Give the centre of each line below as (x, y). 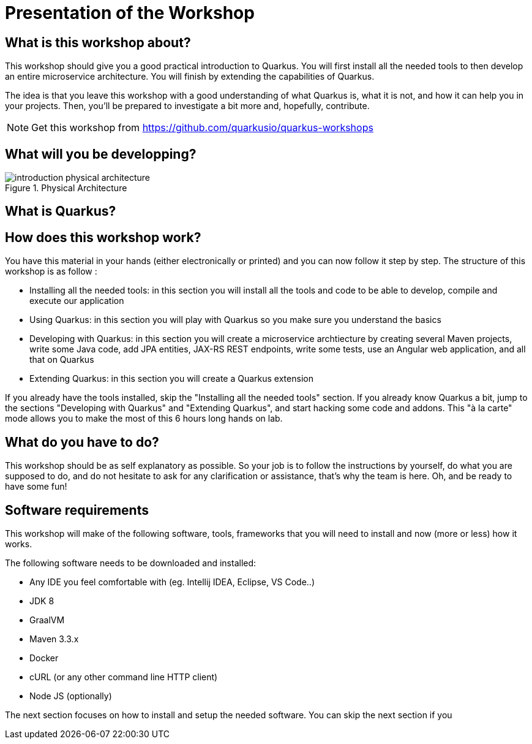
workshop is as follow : (51, 271)
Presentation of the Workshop (130, 13)
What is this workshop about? (98, 42)
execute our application (77, 301)
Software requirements (77, 510)
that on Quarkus (62, 360)
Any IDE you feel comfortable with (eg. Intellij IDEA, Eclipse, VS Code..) (172, 582)
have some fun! (36, 487)
